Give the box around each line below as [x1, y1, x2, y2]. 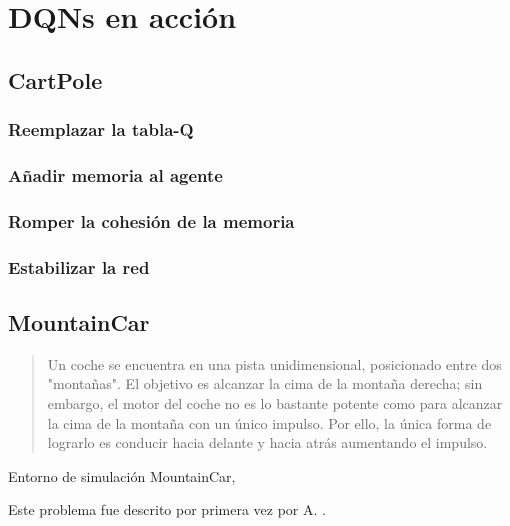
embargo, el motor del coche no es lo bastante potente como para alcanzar [47, 392, 503, 413]
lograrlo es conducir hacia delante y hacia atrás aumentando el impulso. [47, 432, 488, 453]
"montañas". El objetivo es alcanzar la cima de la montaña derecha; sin [47, 373, 483, 394]
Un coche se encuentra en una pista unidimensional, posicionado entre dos [47, 353, 502, 374]
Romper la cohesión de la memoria [8, 208, 295, 233]
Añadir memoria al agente [8, 162, 223, 187]
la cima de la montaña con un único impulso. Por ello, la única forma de [47, 412, 492, 433]
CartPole [8, 64, 103, 95]
